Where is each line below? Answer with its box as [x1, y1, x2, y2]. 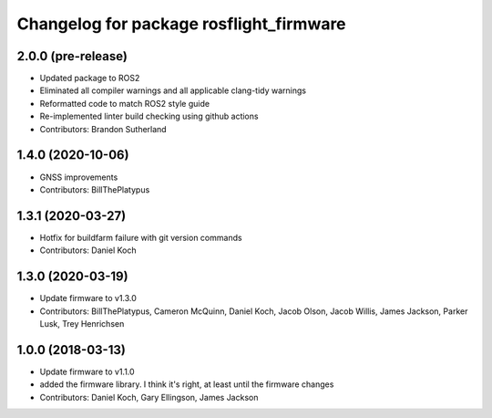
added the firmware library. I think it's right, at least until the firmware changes [39, 379, 334, 390]
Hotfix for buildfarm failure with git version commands [39, 232, 242, 243]
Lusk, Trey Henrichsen [39, 318, 125, 329]
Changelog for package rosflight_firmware [16, 14, 346, 34]
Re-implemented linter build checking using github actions [39, 110, 259, 122]
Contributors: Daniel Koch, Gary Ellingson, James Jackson [39, 392, 259, 402]
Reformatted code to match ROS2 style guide [39, 98, 210, 109]
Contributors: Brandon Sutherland [39, 123, 168, 134]
